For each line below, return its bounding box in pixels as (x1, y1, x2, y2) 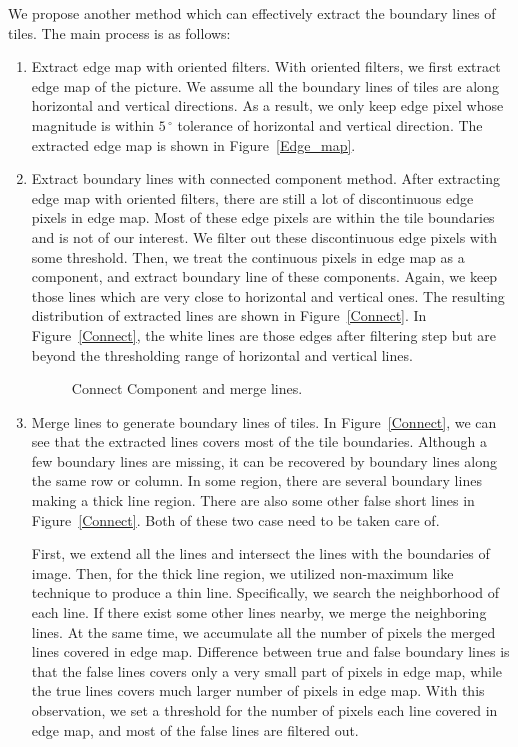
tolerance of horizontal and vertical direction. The (177, 114, 483, 135)
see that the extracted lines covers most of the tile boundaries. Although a (31, 431, 487, 452)
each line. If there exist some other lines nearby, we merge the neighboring (31, 602, 487, 623)
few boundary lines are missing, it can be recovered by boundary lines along (31, 450, 498, 471)
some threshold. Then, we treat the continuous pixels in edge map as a (31, 246, 465, 267)
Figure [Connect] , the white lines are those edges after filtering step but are (31, 324, 497, 345)
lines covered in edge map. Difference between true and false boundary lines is (31, 641, 510, 662)
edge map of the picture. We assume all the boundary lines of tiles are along (31, 75, 499, 96)
